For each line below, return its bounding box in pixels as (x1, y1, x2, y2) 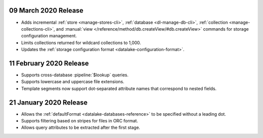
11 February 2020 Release (9, 59, 89, 68)
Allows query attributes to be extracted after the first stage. (21, 124, 141, 131)
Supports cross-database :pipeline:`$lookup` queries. (21, 72, 129, 78)
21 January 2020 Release (9, 98, 88, 106)
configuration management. (21, 33, 77, 39)
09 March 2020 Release (9, 6, 84, 15)
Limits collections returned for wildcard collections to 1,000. (21, 39, 141, 46)
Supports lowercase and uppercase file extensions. (21, 79, 124, 85)
